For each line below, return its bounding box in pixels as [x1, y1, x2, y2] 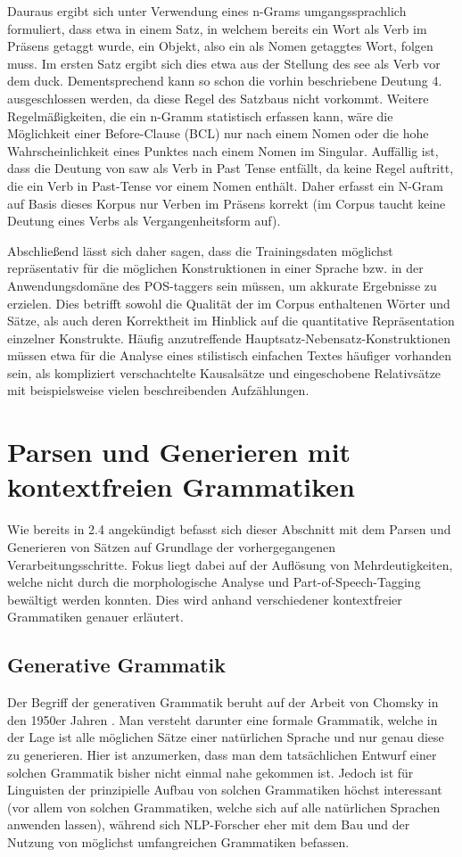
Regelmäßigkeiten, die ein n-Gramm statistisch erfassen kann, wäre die [7, 106, 393, 125]
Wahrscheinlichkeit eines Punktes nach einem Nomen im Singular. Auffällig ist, [7, 141, 439, 160]
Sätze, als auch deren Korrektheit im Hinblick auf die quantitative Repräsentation [7, 311, 455, 330]
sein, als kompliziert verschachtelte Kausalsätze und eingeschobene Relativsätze [7, 363, 441, 382]
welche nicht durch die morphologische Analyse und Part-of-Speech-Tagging [7, 573, 421, 591]
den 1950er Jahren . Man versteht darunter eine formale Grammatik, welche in [7, 710, 438, 729]
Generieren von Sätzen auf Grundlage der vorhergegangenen [7, 537, 335, 556]
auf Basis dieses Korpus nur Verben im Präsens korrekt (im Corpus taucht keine [7, 194, 446, 212]
